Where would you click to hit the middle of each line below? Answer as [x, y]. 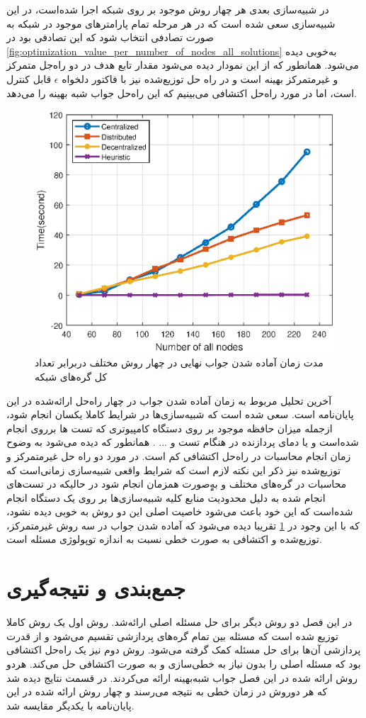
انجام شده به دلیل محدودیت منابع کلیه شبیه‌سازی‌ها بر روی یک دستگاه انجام [166, 497]
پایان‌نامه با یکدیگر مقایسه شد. [70, 705]
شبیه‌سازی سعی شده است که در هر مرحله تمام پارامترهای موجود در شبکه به [171, 23]
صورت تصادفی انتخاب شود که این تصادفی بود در [110, 37]
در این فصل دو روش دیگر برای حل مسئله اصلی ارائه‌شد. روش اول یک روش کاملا [179, 622]
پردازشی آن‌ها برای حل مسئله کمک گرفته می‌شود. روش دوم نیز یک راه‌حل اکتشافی [184, 650]
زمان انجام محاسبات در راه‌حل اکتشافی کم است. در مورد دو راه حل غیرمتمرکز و [179, 455]
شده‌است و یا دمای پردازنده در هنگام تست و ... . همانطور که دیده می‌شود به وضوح [183, 442]
